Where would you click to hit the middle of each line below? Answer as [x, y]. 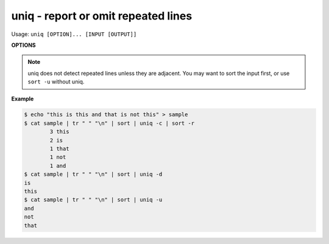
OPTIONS [23, 45]
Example [23, 99]
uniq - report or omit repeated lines [102, 16]
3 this [59, 132]
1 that [59, 149]
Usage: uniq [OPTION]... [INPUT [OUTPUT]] [74, 34]
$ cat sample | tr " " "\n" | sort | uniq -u [93, 200]
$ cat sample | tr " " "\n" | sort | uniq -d [93, 174]
